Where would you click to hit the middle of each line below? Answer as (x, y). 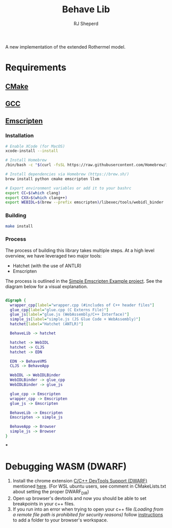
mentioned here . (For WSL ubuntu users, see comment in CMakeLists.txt (89, 486)
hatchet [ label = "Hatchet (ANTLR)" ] (47, 324)
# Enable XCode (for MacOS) (35, 146)
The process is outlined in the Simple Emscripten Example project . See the (84, 281)
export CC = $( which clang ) (33, 193)
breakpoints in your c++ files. (44, 503)
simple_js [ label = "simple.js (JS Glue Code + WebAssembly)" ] (75, 319)
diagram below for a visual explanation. (47, 286)
